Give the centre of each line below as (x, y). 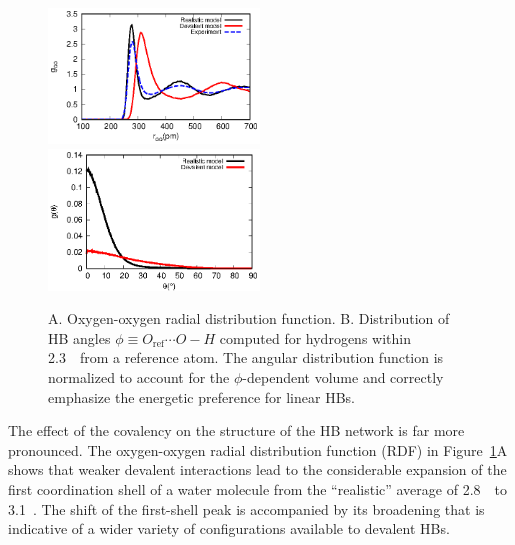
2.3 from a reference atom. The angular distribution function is (246, 357)
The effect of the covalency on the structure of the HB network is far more (236, 430)
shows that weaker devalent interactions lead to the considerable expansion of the (257, 469)
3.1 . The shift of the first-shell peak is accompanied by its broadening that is (246, 508)
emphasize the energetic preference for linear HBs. (201, 396)
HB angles (79, 337)
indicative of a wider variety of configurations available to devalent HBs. (229, 528)
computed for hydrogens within (315, 337)
